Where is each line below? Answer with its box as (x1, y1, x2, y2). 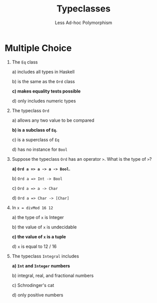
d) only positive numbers (11, 291, 63, 298)
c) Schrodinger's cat (11, 282, 54, 288)
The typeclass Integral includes (11, 253, 79, 259)
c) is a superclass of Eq (11, 136, 59, 143)
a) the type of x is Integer (11, 214, 64, 220)
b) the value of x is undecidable (11, 224, 77, 230)
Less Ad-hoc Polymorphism (54, 20, 112, 26)
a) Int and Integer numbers (11, 262, 70, 268)
